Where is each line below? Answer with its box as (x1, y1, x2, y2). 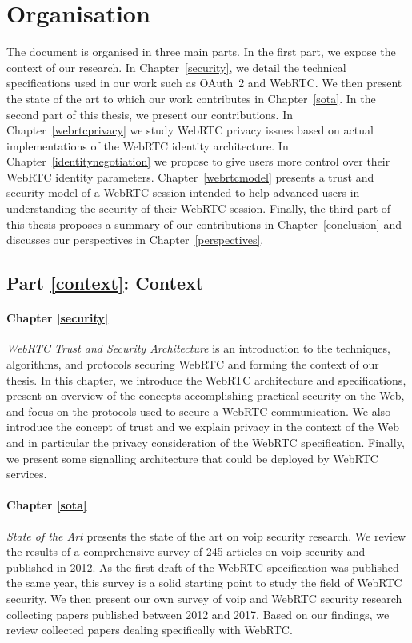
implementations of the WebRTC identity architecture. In (6, 137, 289, 154)
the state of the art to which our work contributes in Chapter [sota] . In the (6, 90, 376, 106)
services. (6, 465, 47, 482)
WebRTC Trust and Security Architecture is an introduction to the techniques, (6, 340, 390, 357)
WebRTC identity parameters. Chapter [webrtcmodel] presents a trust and (6, 168, 374, 185)
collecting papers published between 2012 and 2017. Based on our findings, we (6, 605, 390, 622)
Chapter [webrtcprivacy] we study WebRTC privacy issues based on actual (6, 122, 374, 138)
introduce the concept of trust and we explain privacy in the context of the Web (6, 418, 399, 435)
